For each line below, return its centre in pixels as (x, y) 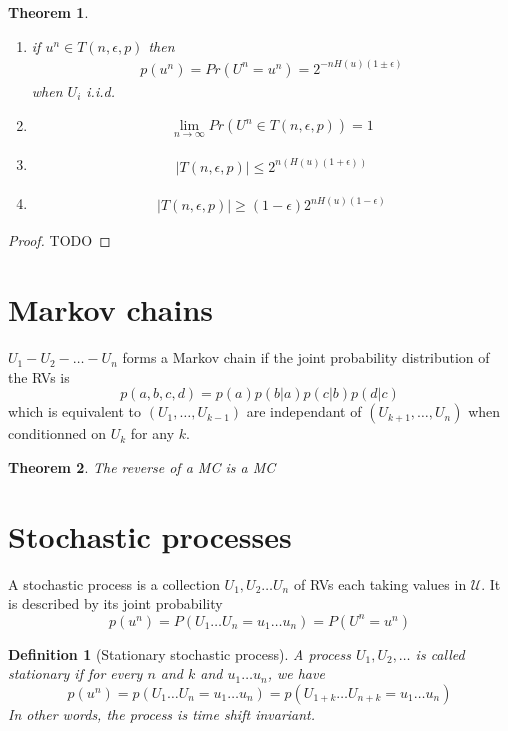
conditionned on (57, 433)
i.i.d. (100, 90)
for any (152, 433)
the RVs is (39, 376)
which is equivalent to (75, 411)
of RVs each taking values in (380, 583)
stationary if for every (75, 673)
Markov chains (111, 309)
